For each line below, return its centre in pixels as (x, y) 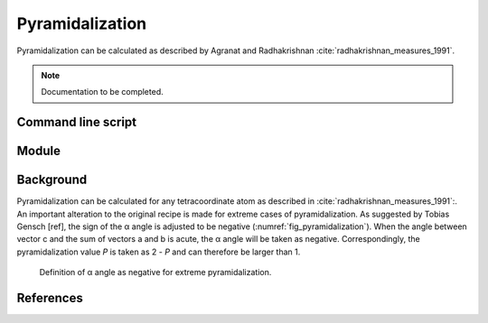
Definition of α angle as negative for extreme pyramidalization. (155, 272)
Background (52, 180)
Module (38, 151)
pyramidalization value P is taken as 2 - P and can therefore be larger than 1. (159, 252)
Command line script (77, 122)
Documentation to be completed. (102, 92)
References (50, 298)
